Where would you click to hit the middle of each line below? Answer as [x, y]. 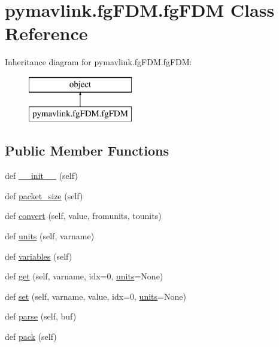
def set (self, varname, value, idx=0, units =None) [95, 296]
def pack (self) [31, 337]
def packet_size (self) [44, 195]
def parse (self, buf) [41, 316]
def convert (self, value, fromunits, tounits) [83, 216]
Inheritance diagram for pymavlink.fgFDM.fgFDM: [98, 62]
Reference [46, 33]
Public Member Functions [87, 150]
